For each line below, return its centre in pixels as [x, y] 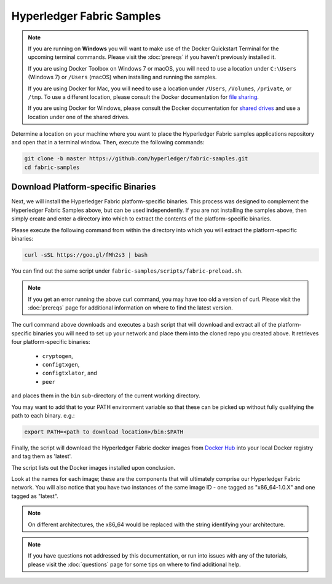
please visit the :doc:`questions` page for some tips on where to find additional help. [134, 564]
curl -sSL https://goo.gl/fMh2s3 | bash [86, 255]
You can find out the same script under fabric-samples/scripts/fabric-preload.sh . [127, 271]
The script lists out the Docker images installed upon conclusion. [93, 467]
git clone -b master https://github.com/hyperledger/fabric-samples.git [136, 159]
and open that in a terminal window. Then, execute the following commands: [108, 142]
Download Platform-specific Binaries [84, 187]
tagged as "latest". [35, 496]
